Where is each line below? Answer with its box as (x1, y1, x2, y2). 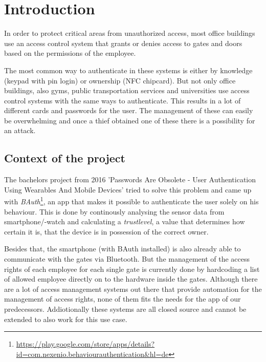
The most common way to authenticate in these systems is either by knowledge (4, 65, 253, 75)
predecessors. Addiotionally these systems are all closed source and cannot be (4, 304, 247, 314)
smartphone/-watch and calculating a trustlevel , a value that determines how (4, 216, 245, 227)
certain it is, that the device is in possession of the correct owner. (4, 226, 209, 237)
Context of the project (4, 150, 125, 166)
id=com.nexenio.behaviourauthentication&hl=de (16, 348, 169, 359)
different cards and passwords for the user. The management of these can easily (4, 105, 253, 116)
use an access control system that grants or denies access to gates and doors (4, 37, 242, 48)
